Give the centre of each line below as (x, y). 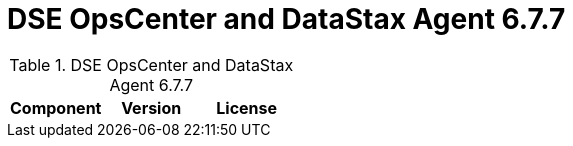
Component (56, 107)
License (247, 107)
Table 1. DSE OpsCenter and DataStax (151, 64)
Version (151, 107)
